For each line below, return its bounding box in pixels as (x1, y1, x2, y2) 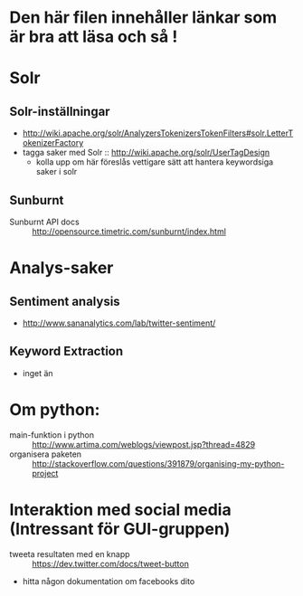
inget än (22, 367, 53, 378)
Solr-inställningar (9, 103, 110, 119)
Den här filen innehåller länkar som (9, 7, 278, 28)
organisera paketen (9, 449, 82, 459)
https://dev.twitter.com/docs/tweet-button (32, 558, 190, 569)
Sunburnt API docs (9, 216, 80, 227)
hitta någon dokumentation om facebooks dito (22, 575, 195, 586)
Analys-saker (9, 258, 114, 279)
